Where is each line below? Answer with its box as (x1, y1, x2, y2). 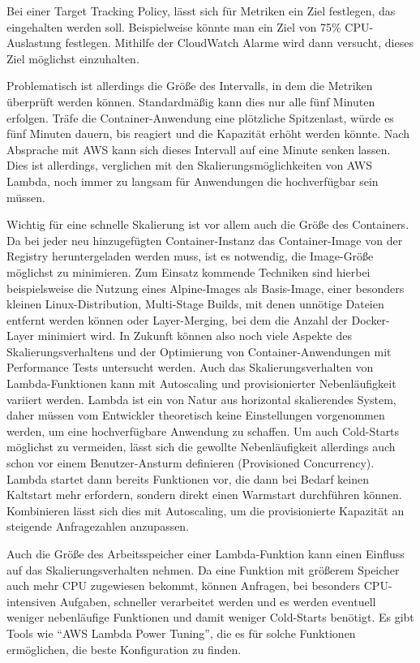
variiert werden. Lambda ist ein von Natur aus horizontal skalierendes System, (6, 390, 396, 407)
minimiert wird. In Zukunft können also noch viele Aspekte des (37, 327, 352, 344)
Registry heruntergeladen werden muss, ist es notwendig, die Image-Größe (6, 248, 374, 265)
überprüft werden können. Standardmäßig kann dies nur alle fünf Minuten (6, 93, 375, 110)
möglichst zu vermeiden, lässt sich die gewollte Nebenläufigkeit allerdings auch (6, 438, 396, 455)
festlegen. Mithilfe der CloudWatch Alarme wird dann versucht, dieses (65, 34, 414, 51)
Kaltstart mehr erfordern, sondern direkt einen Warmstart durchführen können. (6, 486, 402, 503)
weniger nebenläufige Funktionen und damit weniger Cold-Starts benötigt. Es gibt (6, 609, 414, 626)
